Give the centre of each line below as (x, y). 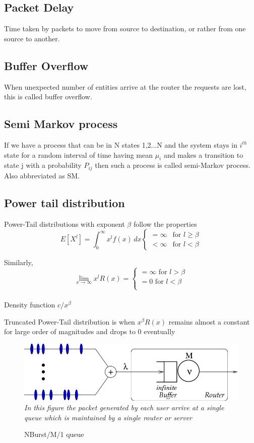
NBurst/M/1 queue (54, 434)
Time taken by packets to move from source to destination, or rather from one (125, 28)
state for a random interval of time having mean (78, 154)
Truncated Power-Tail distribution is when (70, 321)
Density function (30, 304)
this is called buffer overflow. (48, 97)
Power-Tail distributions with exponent (65, 224)
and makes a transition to (203, 154)
